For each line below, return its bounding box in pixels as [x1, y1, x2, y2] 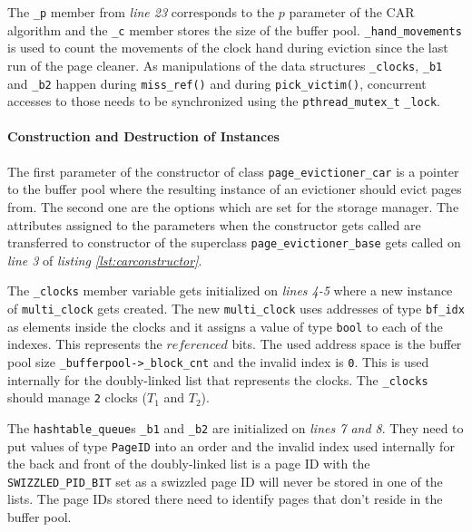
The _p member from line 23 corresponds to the [7, 3, 275, 21]
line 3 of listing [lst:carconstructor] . [7, 250, 202, 269]
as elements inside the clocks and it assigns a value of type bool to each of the [7, 316, 443, 335]
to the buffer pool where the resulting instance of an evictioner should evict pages [7, 179, 462, 198]
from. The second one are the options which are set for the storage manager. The [7, 197, 459, 216]
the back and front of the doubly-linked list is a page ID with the [7, 454, 370, 473]
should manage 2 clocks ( [7, 388, 147, 407]
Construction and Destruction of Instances [7, 127, 280, 146]
